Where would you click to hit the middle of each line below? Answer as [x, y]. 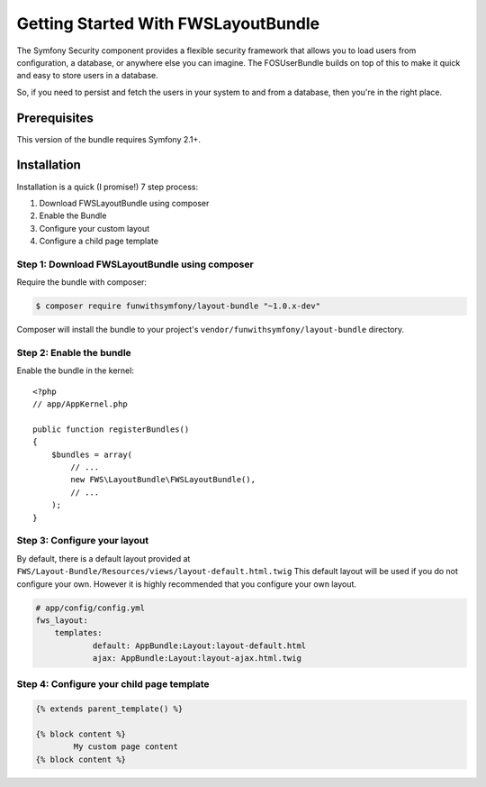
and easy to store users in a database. [88, 76]
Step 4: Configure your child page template [113, 684]
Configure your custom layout [94, 228]
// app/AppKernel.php [80, 404]
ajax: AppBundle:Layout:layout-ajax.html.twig [197, 659]
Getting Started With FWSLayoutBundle [168, 23]
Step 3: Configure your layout [82, 541]
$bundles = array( [92, 454]
